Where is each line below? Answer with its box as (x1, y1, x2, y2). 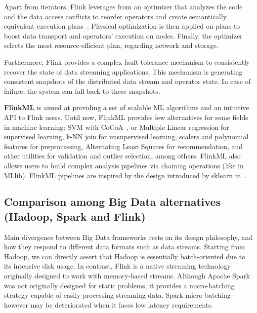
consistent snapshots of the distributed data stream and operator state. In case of (4, 76, 251, 86)
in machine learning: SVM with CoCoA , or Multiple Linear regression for (4, 121, 229, 132)
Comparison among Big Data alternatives (4, 194, 221, 209)
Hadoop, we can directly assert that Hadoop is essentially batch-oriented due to (4, 251, 246, 261)
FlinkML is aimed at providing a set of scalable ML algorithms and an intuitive (4, 102, 249, 113)
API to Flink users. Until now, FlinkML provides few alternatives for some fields (4, 112, 248, 122)
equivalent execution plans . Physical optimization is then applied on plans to (4, 21, 240, 31)
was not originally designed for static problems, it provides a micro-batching (4, 280, 235, 290)
